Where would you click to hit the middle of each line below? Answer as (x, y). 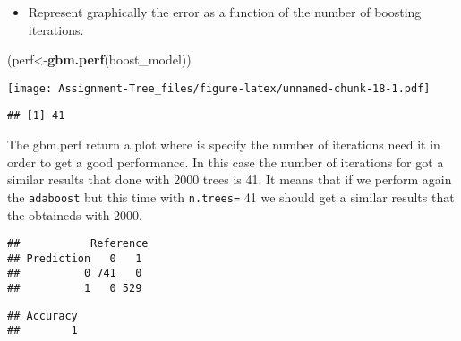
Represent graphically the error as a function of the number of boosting (225, 12)
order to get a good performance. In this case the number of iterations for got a (226, 162)
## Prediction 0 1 (75, 258)
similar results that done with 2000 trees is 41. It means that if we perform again (230, 179)
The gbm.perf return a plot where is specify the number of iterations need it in (224, 145)
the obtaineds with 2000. (75, 214)
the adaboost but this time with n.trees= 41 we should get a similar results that (231, 196)
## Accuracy (43, 315)
